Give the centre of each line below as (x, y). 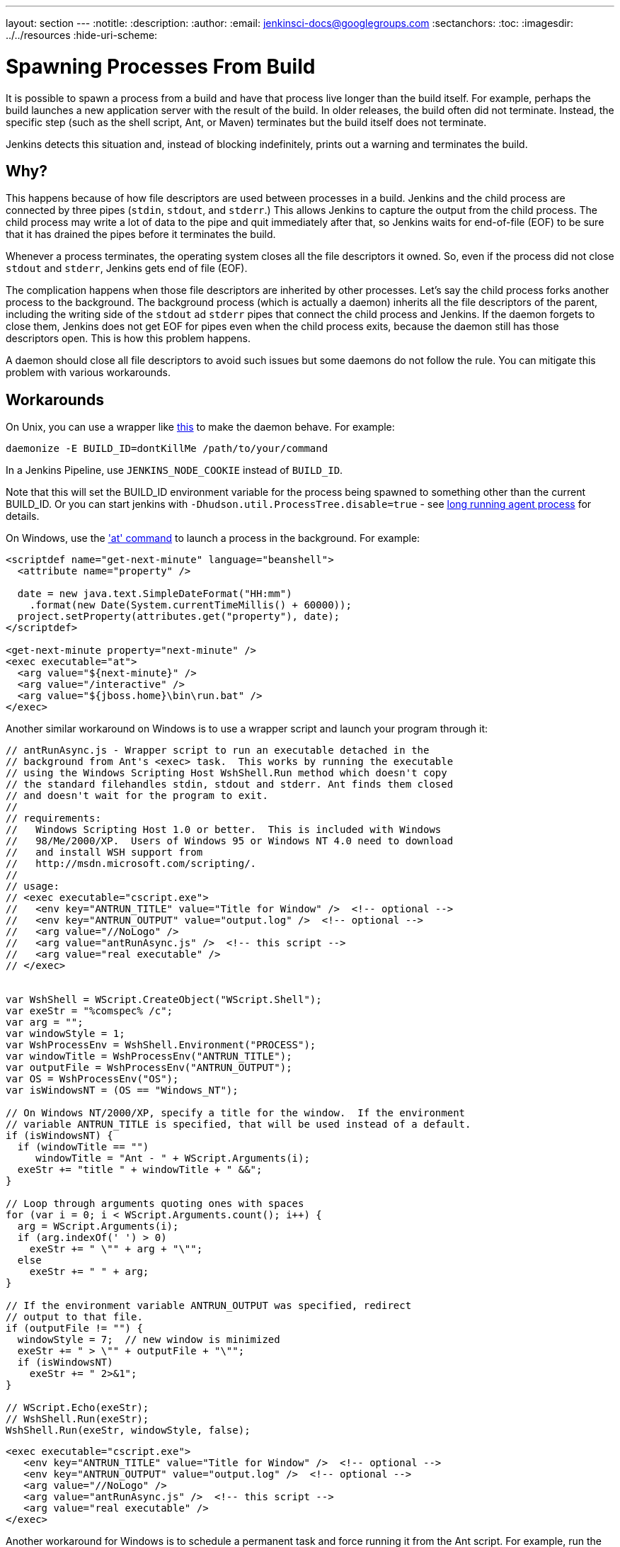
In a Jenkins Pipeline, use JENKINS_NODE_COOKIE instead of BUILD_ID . (174, 470)
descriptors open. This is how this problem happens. (128, 339)
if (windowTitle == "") (83, 1147)
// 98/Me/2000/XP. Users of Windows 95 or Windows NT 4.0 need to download (230, 841)
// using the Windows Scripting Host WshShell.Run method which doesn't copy (226, 773)
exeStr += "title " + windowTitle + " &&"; (140, 1170)
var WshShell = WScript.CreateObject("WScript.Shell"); (164, 1000)
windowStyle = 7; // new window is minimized (149, 1340)
